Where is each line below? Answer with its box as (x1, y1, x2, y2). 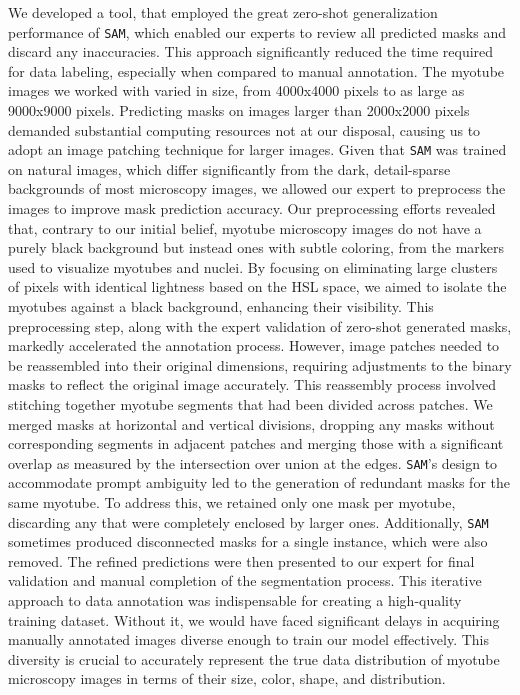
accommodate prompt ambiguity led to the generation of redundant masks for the (8, 472, 510, 493)
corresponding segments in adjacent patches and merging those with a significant (8, 433, 504, 454)
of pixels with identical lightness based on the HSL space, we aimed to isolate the (8, 276, 507, 297)
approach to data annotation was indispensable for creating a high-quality (8, 590, 462, 611)
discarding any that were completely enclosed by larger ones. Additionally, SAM (8, 511, 489, 532)
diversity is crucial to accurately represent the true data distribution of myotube (8, 648, 500, 669)
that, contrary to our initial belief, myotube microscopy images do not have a (8, 217, 482, 238)
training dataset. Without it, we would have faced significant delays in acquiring (8, 609, 500, 630)
